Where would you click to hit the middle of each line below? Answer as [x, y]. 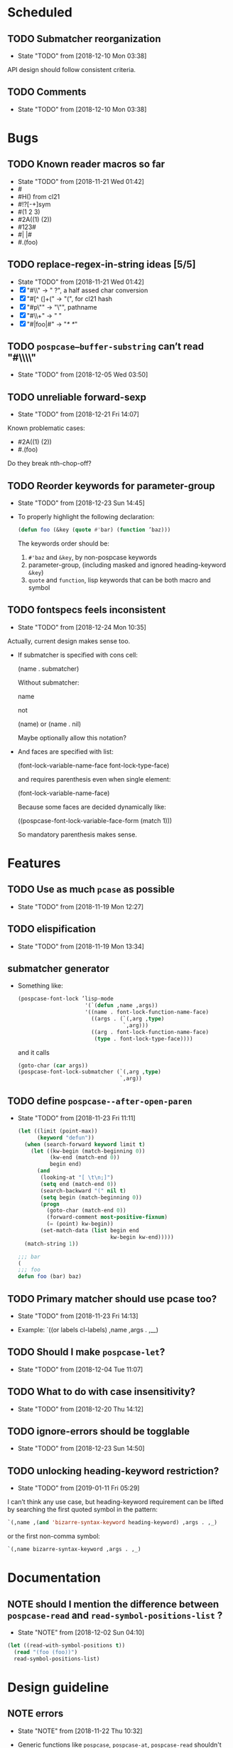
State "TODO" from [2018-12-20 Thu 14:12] [81, 1409]
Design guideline [58, 1687]
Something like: [40, 986]
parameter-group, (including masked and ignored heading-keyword [127, 565]
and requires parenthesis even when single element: [94, 779]
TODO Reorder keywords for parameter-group [111, 486]
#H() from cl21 [39, 196]
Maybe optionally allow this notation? [72, 737]
